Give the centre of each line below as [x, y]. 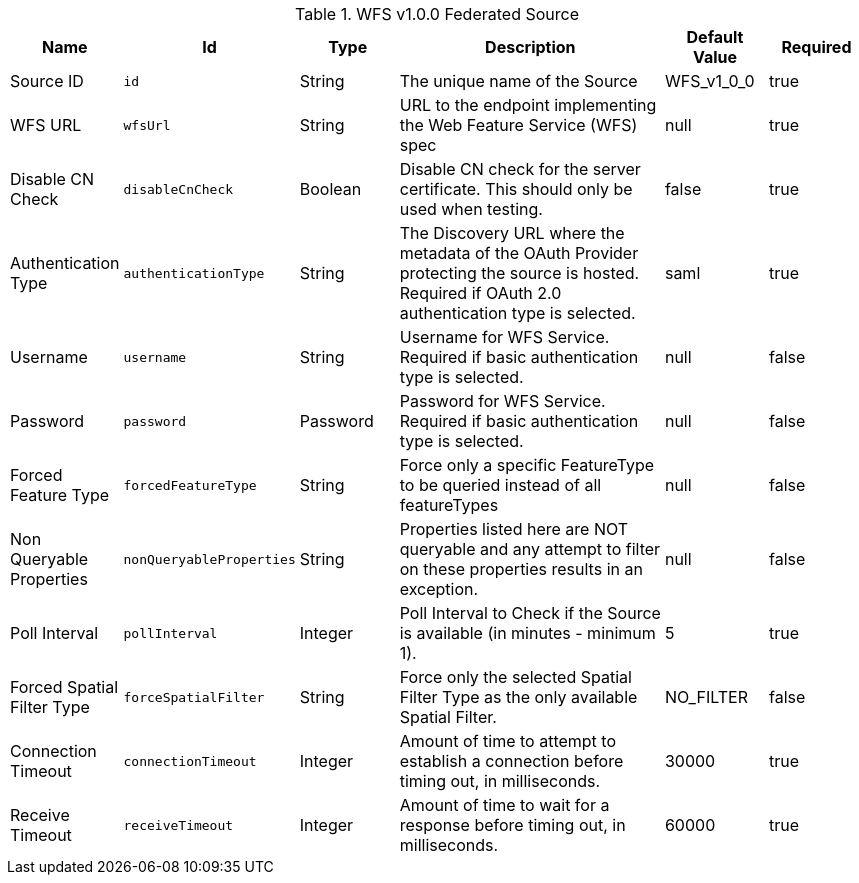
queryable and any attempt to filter [530, 549]
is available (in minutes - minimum [527, 633]
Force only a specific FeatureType [527, 465]
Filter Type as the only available [518, 697]
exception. [439, 589]
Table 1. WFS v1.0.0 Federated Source [437, 14]
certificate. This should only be [516, 189]
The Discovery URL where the [512, 233]
